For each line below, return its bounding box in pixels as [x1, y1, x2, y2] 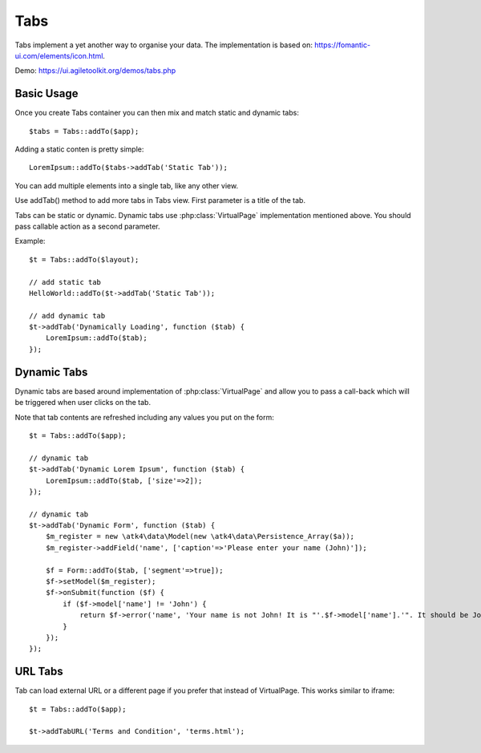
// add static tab [29, 277, 102, 286]
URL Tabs [14, 665, 63, 678]
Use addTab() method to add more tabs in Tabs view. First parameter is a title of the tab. [14, 196, 306, 205]
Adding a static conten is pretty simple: [14, 144, 144, 154]
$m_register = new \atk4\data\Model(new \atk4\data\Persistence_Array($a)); [45, 532, 355, 541]
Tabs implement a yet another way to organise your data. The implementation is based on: [14, 40, 313, 50]
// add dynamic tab [29, 311, 106, 320]
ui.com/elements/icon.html [14, 51, 103, 60]
